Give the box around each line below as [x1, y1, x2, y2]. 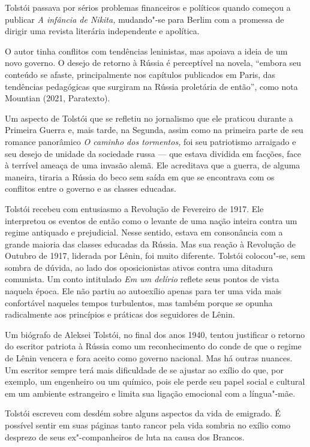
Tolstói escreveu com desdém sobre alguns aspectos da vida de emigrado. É [5, 407, 281, 419]
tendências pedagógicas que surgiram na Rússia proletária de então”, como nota [5, 80, 298, 92]
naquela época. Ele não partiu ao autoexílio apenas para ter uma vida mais [5, 285, 282, 297]
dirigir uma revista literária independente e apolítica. [5, 25, 200, 37]
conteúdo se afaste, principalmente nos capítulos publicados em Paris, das [5, 68, 276, 80]
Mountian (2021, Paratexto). [5, 92, 110, 104]
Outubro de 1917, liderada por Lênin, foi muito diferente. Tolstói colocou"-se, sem [5, 249, 305, 262]
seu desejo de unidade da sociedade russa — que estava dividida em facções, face [5, 147, 302, 159]
